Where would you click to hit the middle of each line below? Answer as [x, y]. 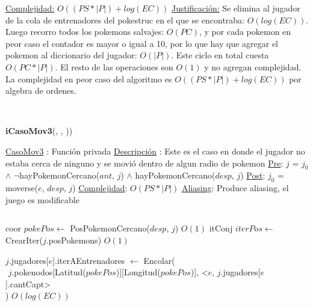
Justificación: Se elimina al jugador [236, 8]
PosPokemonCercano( [110, 228]
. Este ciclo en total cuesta [220, 55]
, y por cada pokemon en [245, 32]
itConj [221, 228]
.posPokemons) [74, 240]
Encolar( [159, 260]
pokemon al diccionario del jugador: [71, 55]
